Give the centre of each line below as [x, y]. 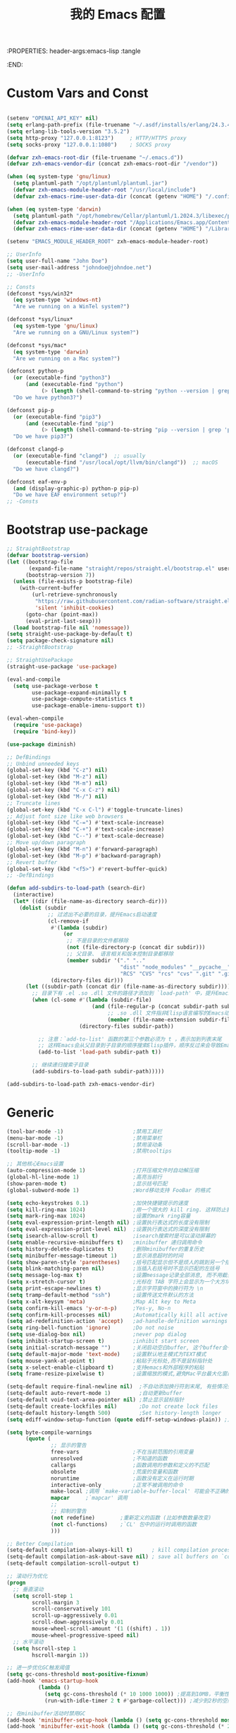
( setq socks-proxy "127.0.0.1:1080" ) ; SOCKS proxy [89, 145]
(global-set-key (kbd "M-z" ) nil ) [57, 777]
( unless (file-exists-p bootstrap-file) [73, 582]
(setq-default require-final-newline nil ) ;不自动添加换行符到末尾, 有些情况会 [120, 1387]
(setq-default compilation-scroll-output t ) [73, 1563]
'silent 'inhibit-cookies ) [74, 608]
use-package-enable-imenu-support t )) [89, 706]
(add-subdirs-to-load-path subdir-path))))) [98, 1072]
